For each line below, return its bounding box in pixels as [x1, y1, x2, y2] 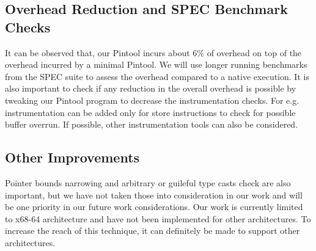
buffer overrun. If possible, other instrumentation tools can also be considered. [5, 118, 298, 131]
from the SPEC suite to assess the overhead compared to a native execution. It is [5, 70, 309, 82]
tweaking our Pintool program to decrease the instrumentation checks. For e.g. [5, 93, 299, 106]
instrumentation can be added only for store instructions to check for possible [5, 106, 296, 118]
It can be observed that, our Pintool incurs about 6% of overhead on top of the [5, 46, 302, 59]
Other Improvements [5, 148, 140, 167]
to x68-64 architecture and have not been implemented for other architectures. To [5, 212, 311, 225]
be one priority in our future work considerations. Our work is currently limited [5, 200, 303, 213]
